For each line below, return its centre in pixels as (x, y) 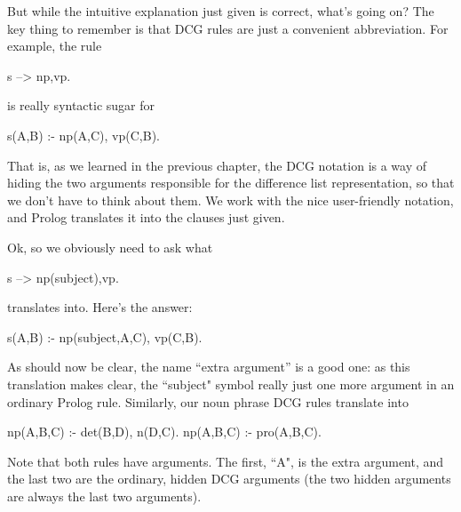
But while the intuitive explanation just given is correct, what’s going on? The (221, 11)
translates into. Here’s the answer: (100, 307)
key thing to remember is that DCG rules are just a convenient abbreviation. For (228, 28)
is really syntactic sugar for (81, 105)
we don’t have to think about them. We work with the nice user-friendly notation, (230, 200)
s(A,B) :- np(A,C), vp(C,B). (83, 135)
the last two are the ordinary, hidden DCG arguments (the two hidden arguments (229, 479)
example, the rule (55, 46)
